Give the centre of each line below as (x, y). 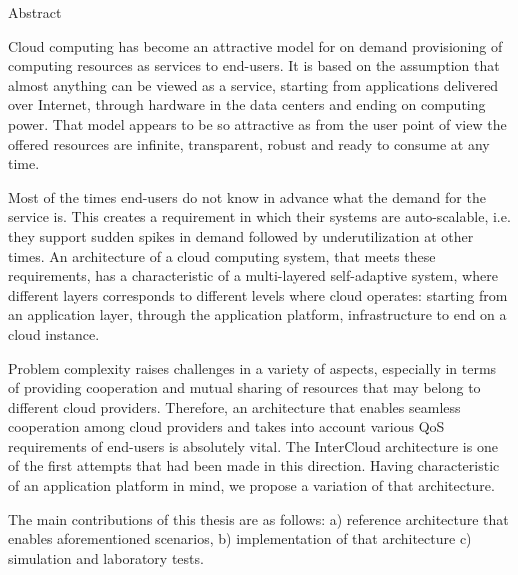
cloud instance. (54, 333)
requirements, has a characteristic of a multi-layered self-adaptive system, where (253, 275)
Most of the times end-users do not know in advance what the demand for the (247, 196)
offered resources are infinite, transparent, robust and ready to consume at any (249, 143)
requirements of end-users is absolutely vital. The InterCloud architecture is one (253, 445)
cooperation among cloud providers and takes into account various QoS (226, 426)
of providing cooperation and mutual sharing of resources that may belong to (244, 387)
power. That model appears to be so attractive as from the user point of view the (257, 123)
